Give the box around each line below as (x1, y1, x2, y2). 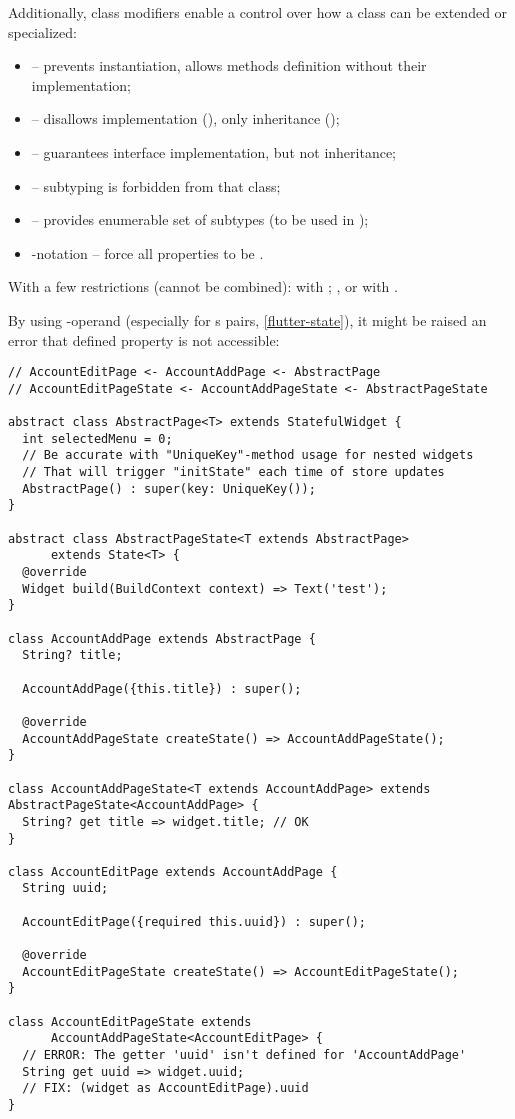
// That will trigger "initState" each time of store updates (22, 465, 445, 480)
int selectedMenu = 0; (22, 431, 173, 446)
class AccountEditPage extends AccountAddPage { (8, 864, 338, 879)
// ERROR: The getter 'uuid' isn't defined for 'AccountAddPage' (22, 1048, 467, 1063)
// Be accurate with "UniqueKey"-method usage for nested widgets (22, 448, 474, 463)
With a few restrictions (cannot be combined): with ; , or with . (8, 276, 398, 297)
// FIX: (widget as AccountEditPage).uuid (22, 1081, 309, 1096)
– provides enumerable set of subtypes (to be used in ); (31, 209, 369, 230)
